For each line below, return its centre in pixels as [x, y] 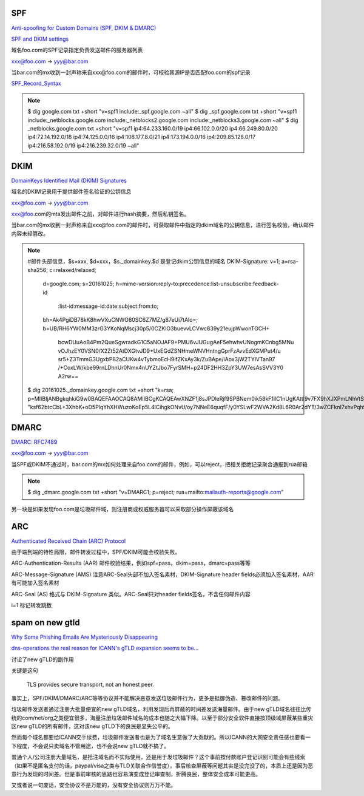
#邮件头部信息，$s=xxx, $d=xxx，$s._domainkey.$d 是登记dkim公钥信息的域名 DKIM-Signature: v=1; [154, 262]
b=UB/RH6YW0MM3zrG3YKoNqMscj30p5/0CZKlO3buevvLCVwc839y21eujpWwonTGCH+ [156, 328]
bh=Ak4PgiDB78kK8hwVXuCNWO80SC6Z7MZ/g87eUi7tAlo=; [120, 320]
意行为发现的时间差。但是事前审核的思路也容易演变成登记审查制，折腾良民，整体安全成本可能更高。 [136, 774]
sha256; [38, 270]
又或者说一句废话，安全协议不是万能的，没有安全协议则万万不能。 [93, 785]
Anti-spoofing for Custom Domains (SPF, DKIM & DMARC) [84, 28]
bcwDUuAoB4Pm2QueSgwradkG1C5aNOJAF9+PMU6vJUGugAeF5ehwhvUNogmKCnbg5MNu [176, 342]
